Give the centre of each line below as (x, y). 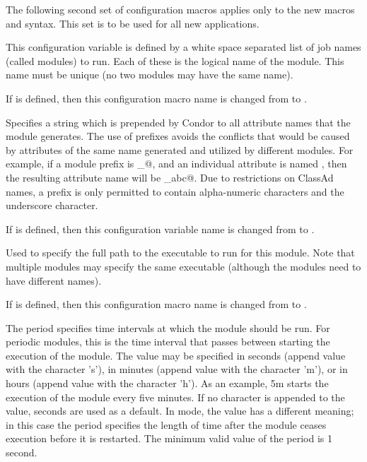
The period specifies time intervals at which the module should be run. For (168, 327)
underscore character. (52, 205)
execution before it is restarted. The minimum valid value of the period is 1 (169, 438)
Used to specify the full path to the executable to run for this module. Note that (180, 253)
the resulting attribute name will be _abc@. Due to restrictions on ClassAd (170, 177)
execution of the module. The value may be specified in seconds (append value (176, 355)
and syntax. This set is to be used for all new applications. (133, 23)
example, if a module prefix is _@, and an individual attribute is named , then (176, 164)
